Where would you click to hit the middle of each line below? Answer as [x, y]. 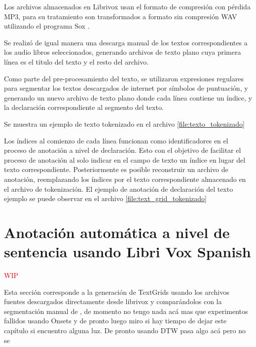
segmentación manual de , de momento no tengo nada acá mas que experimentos [126, 311]
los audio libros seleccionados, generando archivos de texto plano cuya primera [123, 52]
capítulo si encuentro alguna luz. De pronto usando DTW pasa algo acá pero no [125, 330]
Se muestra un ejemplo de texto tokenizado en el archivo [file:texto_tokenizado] [124, 123]
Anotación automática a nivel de [117, 232]
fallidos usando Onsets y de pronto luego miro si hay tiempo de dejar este [115, 321]
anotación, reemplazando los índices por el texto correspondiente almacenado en [125, 179]
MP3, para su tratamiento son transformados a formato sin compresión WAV [121, 16]
